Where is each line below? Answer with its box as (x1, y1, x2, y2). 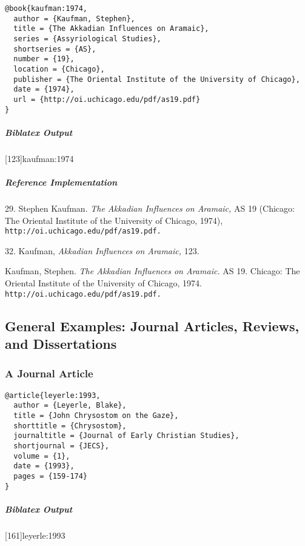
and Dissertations (5, 334, 117, 352)
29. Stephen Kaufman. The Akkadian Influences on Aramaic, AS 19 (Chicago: (5, 201, 295, 214)
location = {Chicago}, (13, 64, 105, 73)
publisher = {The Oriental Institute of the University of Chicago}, (13, 75, 300, 84)
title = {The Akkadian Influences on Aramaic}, (13, 24, 209, 33)
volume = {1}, (13, 451, 70, 460)
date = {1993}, (13, 462, 75, 471)
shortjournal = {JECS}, (13, 441, 109, 450)
